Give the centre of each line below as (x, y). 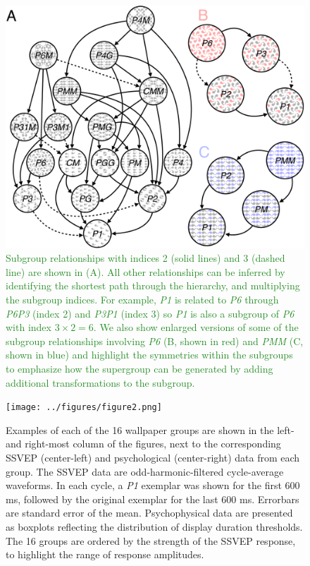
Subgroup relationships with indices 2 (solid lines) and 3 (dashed (145, 258)
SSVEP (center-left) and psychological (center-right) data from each (153, 458)
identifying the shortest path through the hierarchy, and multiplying (153, 285)
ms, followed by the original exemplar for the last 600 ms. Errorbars (153, 499)
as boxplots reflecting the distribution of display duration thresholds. (154, 527)
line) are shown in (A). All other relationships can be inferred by (145, 271)
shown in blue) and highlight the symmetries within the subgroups (149, 355)
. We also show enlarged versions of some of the (196, 327)
